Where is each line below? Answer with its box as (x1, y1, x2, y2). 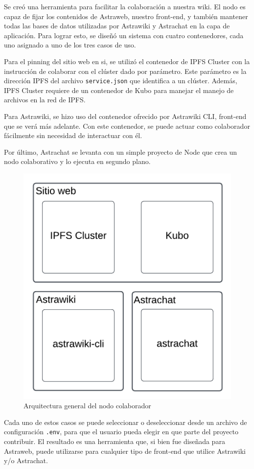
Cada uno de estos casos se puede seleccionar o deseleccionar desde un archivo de (4, 417, 247, 427)
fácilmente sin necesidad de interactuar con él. (4, 130, 142, 141)
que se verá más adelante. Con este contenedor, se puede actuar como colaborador (4, 120, 250, 131)
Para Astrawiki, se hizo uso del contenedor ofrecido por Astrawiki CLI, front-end (4, 111, 247, 121)
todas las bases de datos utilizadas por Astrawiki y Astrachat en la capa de (4, 21, 230, 31)
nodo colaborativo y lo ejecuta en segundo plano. (4, 156, 151, 166)
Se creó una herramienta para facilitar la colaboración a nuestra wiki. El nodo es (4, 1, 246, 11)
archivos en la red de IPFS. (4, 94, 86, 105)
